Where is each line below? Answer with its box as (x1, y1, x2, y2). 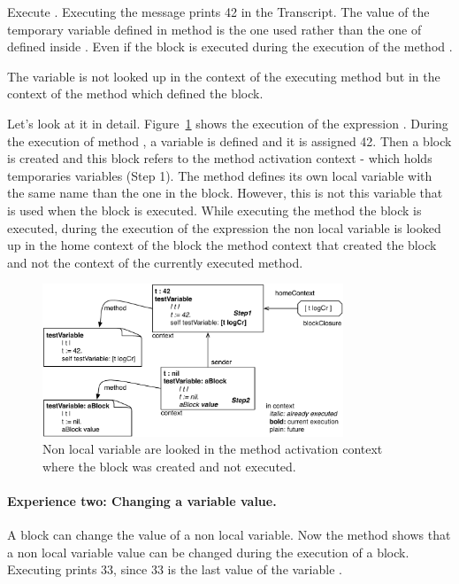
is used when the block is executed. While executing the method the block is (7, 200, 422, 219)
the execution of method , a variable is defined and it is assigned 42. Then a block (7, 131, 452, 150)
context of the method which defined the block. (7, 84, 264, 103)
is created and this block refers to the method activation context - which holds (7, 149, 432, 167)
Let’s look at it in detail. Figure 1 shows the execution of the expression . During (7, 113, 448, 132)
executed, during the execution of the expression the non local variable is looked (7, 218, 441, 237)
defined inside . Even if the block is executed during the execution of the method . (7, 37, 453, 56)
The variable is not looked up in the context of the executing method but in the (7, 66, 440, 85)
